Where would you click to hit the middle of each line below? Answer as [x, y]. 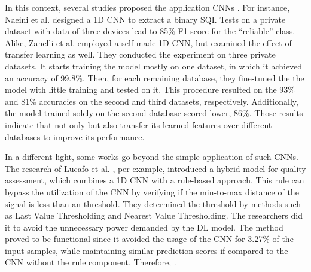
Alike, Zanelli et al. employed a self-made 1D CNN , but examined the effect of [148, 42]
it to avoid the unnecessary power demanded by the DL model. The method [144, 227]
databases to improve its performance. [75, 136]
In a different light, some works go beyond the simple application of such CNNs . [152, 157]
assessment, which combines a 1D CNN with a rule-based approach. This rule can [155, 180]
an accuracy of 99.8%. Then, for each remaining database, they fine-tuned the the [155, 78]
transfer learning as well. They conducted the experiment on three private [140, 54]
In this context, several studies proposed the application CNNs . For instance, [147, 7]
